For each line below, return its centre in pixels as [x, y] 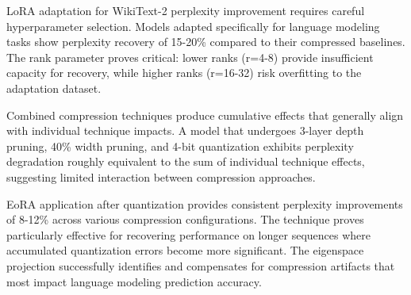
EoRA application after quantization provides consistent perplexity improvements [205, 203]
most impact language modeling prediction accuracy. [134, 281]
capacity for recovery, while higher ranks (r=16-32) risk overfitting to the [184, 73]
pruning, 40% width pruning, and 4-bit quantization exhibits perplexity [180, 146]
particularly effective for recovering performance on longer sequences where [188, 234]
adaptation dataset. [54, 88]
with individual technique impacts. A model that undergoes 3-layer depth [185, 130]
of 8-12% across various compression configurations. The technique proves [185, 219]
